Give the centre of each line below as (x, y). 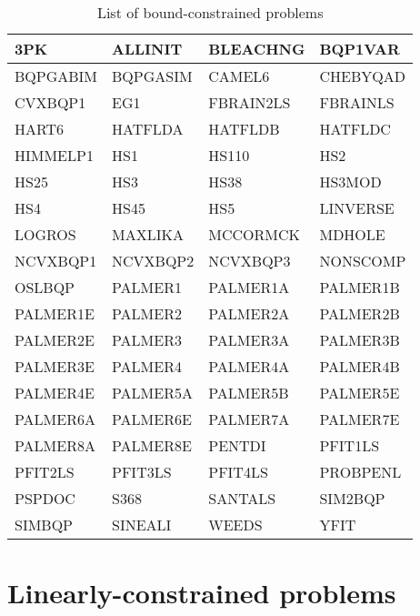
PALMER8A (55, 445)
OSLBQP (45, 287)
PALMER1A (249, 287)
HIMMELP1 (54, 155)
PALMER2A (249, 313)
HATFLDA (148, 129)
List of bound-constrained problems (210, 12)
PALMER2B (360, 313)
